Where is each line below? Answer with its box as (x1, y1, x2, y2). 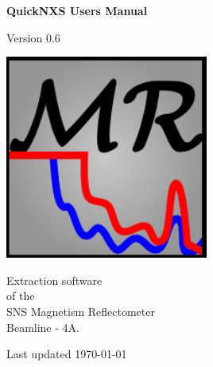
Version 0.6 (6, 29, 60, 45)
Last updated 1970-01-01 (6, 345, 127, 362)
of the (6, 287, 35, 304)
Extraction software (6, 271, 103, 288)
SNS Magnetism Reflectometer (6, 302, 155, 319)
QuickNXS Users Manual (6, 2, 148, 18)
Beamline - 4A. (6, 318, 79, 335)
